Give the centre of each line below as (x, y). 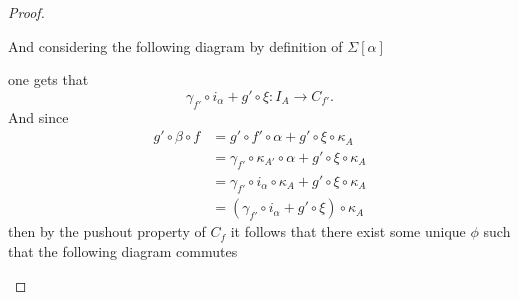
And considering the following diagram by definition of (175, 45)
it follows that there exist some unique (348, 231)
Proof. (26, 12)
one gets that (48, 79)
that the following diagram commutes (123, 250)
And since (38, 116)
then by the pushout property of (107, 231)
